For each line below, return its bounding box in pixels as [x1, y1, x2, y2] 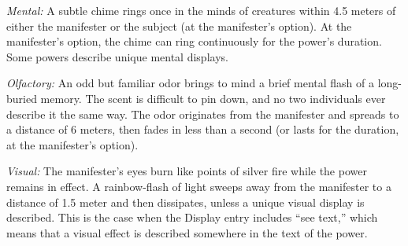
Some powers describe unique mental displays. [6, 48, 228, 64]
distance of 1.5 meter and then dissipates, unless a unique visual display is [6, 193, 365, 210]
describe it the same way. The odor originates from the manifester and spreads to [6, 105, 399, 122]
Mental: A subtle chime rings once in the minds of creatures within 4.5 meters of [6, 2, 396, 18]
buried [6, 90, 37, 106]
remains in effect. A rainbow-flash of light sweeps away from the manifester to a [6, 178, 391, 194]
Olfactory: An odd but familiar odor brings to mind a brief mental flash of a [6, 75, 375, 91]
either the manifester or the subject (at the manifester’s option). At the [6, 17, 352, 34]
